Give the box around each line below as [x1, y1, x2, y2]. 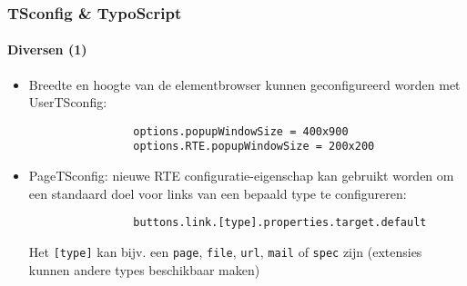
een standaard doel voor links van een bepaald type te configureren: [28, 183, 407, 202]
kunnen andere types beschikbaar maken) [28, 260, 260, 279]
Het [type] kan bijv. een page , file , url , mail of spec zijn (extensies [28, 242, 422, 261]
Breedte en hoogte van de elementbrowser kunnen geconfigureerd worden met [28, 74, 461, 94]
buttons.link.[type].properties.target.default [133, 216, 427, 230]
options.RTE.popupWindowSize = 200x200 [133, 140, 375, 153]
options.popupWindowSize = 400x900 [133, 124, 349, 138]
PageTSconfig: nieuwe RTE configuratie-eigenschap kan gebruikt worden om [28, 166, 454, 185]
